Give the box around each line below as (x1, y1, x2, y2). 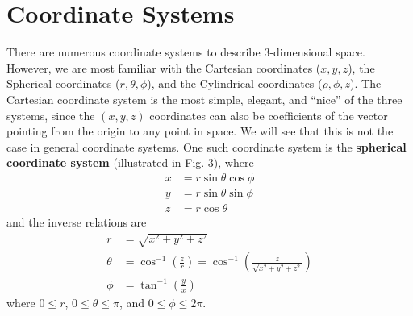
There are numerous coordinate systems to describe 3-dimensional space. (6, 44, 365, 60)
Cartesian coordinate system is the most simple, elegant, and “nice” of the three (6, 90, 403, 107)
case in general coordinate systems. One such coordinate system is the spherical (6, 138, 407, 155)
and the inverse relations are (6, 213, 147, 230)
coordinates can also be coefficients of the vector (149, 106, 388, 123)
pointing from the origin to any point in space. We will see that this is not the (6, 123, 394, 139)
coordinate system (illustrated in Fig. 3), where (6, 154, 254, 171)
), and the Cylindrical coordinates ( (147, 75, 323, 92)
